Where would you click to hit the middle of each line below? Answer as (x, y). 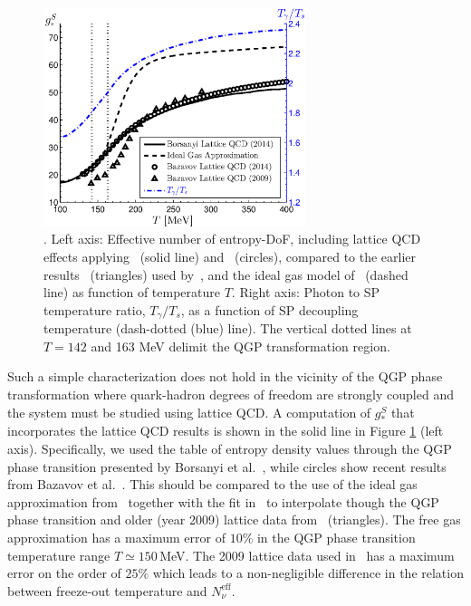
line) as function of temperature (132, 292)
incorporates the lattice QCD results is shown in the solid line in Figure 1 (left (226, 431)
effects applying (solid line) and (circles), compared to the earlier (230, 257)
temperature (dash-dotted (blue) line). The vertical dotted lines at (228, 328)
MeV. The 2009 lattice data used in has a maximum (307, 555)
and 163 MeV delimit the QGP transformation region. (240, 346)
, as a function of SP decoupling (269, 309)
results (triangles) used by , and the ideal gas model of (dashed (226, 274)
